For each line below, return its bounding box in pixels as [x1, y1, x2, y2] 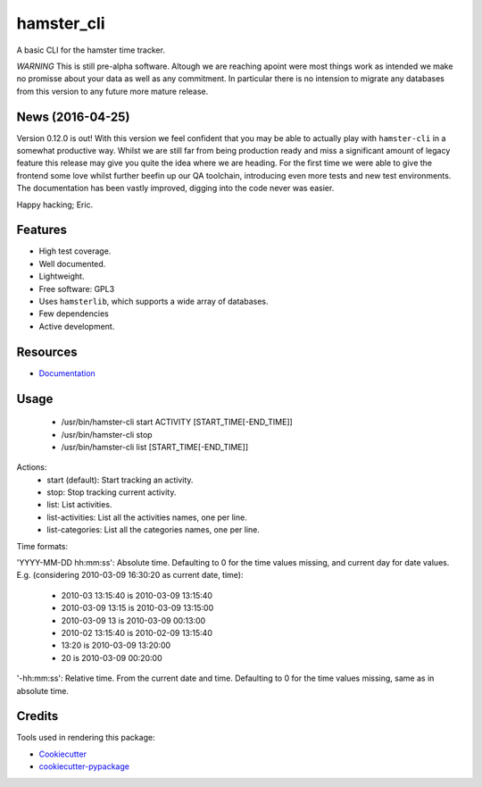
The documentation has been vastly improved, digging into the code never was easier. [16, 183, 335, 194]
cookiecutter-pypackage [38, 761, 129, 772]
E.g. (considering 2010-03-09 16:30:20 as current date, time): [16, 570, 244, 581]
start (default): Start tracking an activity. [46, 474, 194, 485]
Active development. [38, 321, 115, 331]
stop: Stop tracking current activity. [46, 487, 177, 498]
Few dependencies [38, 308, 109, 319]
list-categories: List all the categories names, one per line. [46, 524, 261, 535]
